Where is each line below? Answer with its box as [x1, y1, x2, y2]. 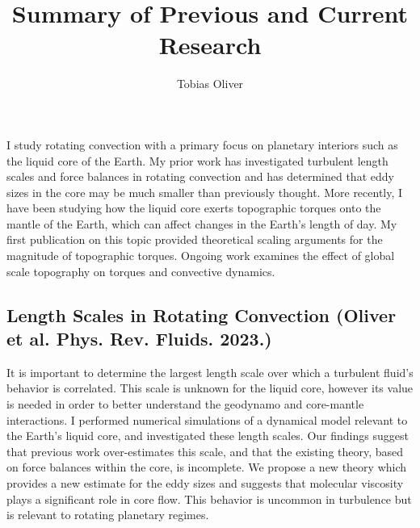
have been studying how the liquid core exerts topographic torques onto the [6, 199, 381, 216]
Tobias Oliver [176, 75, 244, 92]
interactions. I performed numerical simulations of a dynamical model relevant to [6, 411, 408, 428]
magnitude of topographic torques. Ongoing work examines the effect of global [6, 247, 395, 264]
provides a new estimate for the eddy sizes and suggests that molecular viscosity [6, 475, 404, 491]
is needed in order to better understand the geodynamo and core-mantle [6, 396, 364, 413]
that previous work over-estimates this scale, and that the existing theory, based [6, 442, 404, 459]
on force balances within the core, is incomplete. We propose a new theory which [6, 459, 407, 476]
